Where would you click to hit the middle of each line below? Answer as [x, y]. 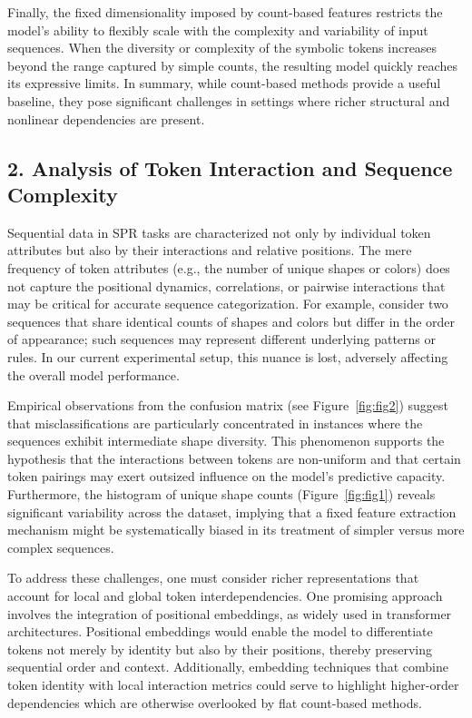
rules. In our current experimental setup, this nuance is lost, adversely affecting [228, 356]
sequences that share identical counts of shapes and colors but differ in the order [231, 321]
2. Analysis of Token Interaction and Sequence [230, 167]
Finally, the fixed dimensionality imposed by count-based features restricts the [225, 12]
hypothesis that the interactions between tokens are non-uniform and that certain [234, 458]
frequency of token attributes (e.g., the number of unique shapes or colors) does [229, 267]
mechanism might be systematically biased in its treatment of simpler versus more [236, 530]
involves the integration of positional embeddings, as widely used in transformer [230, 613]
